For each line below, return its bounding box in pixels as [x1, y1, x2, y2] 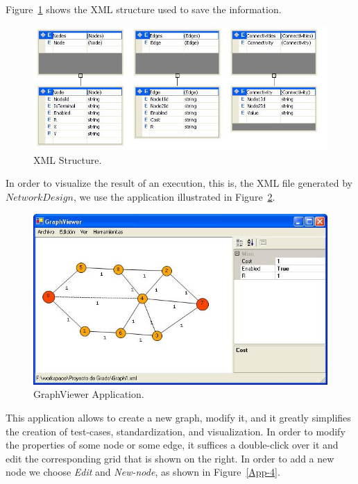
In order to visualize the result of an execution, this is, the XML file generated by [6, 176, 352, 190]
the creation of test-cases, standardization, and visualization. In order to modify [6, 424, 346, 438]
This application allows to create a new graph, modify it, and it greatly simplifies [6, 410, 351, 425]
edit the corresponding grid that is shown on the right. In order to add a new [6, 451, 334, 465]
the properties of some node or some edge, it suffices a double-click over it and [6, 437, 339, 452]
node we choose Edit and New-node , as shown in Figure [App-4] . [6, 465, 280, 479]
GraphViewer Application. [33, 387, 144, 401]
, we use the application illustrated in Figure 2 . [73, 190, 275, 204]
